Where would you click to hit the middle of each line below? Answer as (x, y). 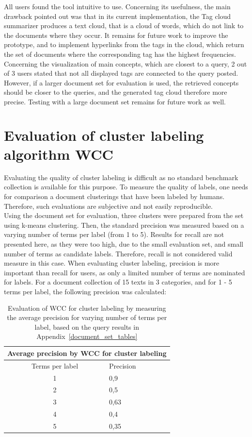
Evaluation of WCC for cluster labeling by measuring (87, 308)
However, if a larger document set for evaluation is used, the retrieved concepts (121, 82)
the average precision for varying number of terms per (87, 317)
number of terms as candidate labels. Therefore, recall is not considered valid (118, 253)
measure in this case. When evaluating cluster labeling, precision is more (112, 263)
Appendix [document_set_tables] (87, 336)
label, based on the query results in (87, 327)
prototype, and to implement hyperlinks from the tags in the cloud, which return (124, 44)
